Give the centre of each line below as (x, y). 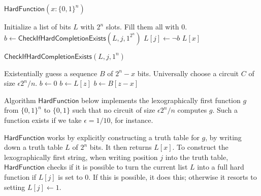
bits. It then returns (121, 147)
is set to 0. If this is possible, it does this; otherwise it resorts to (157, 176)
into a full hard (221, 167)
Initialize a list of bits (38, 26)
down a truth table (34, 147)
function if (20, 176)
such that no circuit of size (114, 110)
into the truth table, (197, 157)
